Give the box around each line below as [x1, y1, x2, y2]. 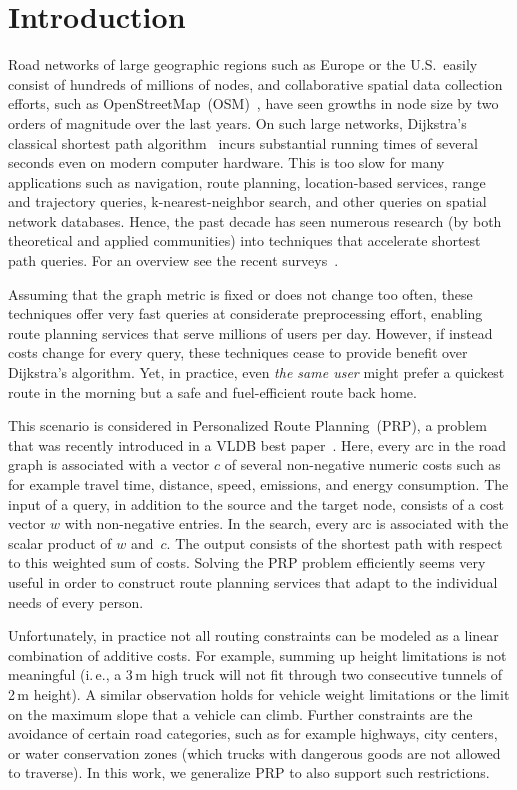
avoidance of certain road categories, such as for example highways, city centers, [8, 723, 498, 744]
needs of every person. [8, 591, 144, 612]
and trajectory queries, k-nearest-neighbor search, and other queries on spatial [8, 191, 487, 212]
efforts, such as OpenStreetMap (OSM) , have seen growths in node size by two [8, 93, 499, 114]
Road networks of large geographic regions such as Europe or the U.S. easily [8, 54, 478, 75]
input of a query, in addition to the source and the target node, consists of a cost [8, 493, 504, 514]
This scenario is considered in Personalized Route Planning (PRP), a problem [8, 415, 487, 436]
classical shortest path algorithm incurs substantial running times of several [8, 132, 478, 153]
